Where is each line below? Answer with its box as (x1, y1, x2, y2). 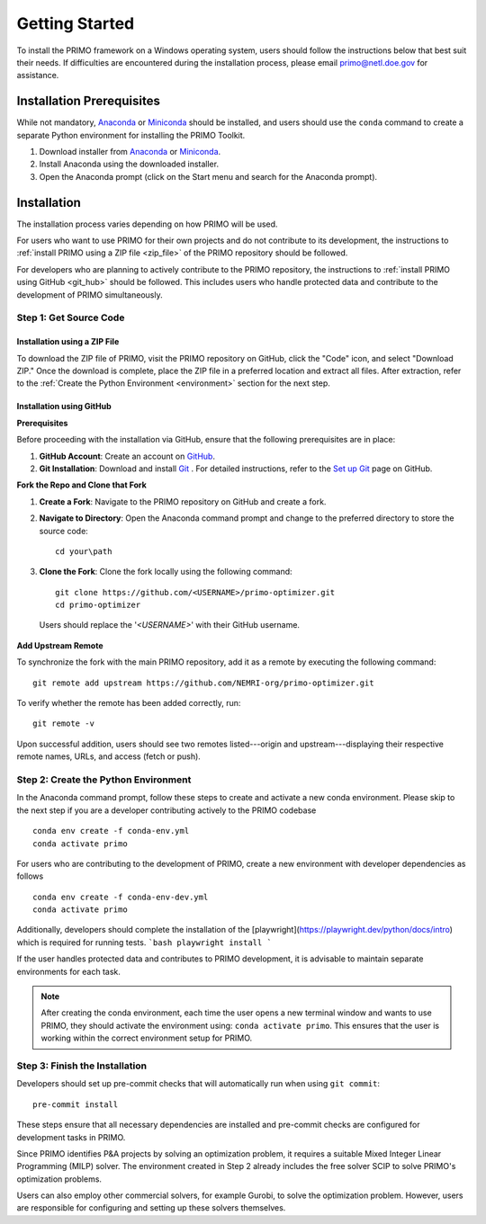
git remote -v (32, 719, 94, 728)
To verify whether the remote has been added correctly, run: (16, 698, 241, 709)
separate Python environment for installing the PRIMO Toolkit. (16, 130, 246, 140)
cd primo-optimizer (55, 600, 141, 611)
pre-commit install (32, 1099, 119, 1110)
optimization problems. (16, 1174, 103, 1184)
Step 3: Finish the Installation (16, 1059, 148, 1072)
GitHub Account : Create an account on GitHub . (39, 451, 216, 461)
